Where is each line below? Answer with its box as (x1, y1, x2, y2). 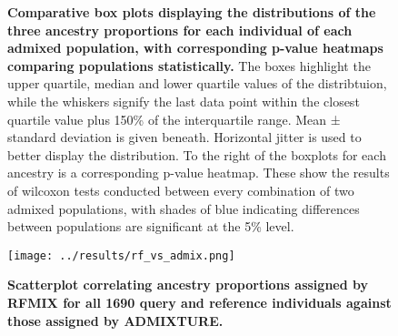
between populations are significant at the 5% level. (7, 217, 294, 236)
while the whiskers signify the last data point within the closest (7, 91, 360, 110)
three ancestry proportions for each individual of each (7, 20, 353, 39)
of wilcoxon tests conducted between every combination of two (7, 180, 354, 199)
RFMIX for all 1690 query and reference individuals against (7, 292, 392, 311)
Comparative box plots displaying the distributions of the (7, 3, 376, 21)
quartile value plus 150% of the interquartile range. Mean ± (7, 109, 341, 128)
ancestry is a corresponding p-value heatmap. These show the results (7, 163, 390, 182)
